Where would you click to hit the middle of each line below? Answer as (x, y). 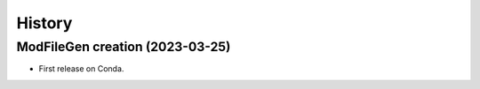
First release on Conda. (81, 69)
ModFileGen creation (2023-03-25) (124, 47)
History (44, 23)
